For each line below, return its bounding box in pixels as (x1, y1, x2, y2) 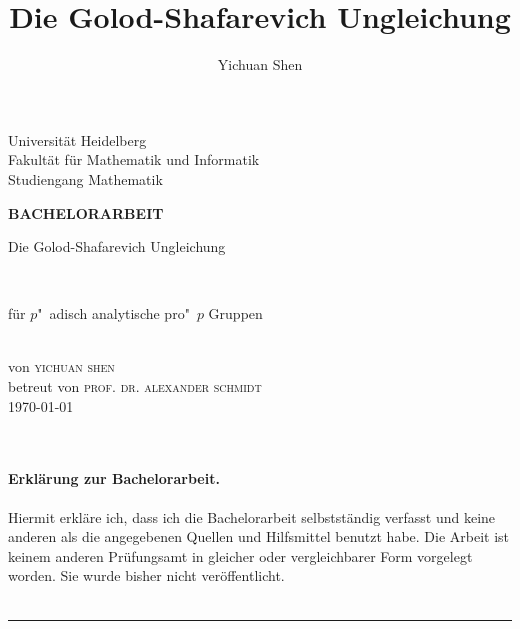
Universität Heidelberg (8, 129, 147, 150)
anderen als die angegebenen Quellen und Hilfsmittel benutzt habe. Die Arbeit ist (8, 526, 510, 547)
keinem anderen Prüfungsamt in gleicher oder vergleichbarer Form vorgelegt (8, 545, 473, 566)
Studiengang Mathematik (8, 168, 163, 189)
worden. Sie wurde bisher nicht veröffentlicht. (8, 565, 285, 586)
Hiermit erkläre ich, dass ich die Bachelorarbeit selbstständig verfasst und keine (8, 506, 496, 527)
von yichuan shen (8, 356, 115, 377)
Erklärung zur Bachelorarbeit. (8, 468, 220, 489)
